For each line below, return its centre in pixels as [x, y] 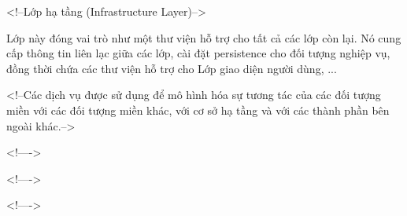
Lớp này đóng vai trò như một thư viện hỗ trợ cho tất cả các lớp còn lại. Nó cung [204, 37]
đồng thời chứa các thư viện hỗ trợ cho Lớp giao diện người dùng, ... [172, 68]
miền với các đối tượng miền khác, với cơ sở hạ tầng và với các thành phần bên [198, 110]
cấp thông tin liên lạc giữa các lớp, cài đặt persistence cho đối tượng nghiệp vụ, [198, 53]
